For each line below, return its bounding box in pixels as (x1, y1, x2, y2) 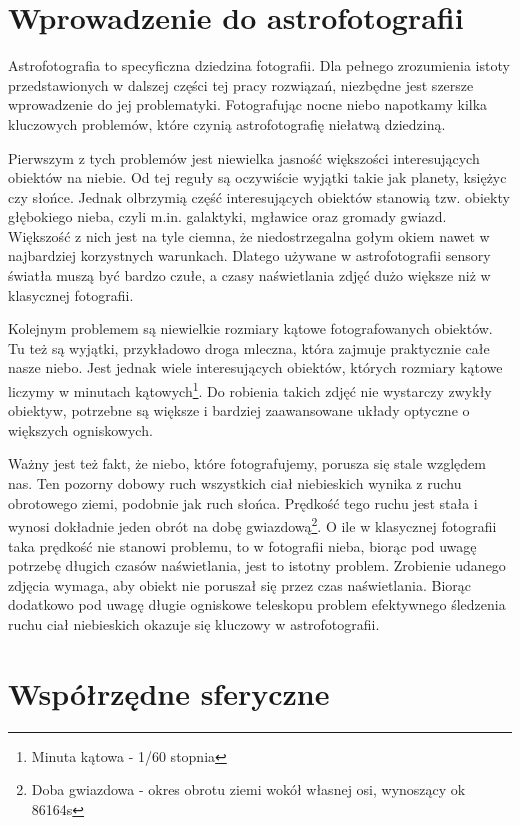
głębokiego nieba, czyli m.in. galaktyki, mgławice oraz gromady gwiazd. (8, 206, 447, 227)
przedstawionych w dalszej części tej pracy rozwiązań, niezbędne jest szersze (8, 74, 474, 95)
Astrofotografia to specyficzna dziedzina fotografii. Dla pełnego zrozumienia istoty (8, 55, 510, 76)
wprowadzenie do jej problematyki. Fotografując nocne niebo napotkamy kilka (8, 94, 488, 115)
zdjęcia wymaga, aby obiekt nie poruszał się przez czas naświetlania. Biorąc (8, 574, 471, 595)
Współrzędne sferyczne (8, 672, 330, 713)
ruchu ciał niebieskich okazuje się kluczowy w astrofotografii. (8, 613, 380, 634)
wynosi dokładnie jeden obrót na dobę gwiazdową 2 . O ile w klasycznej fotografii (8, 513, 497, 536)
